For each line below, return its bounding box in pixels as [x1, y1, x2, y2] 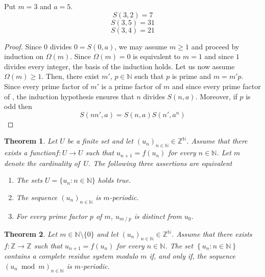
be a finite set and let [67, 135, 133, 146]
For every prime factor [16, 210, 87, 221]
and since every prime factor [172, 80, 261, 91]
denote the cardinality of [4, 157, 80, 168]
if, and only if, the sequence [149, 251, 236, 261]
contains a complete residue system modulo [4, 251, 138, 261]
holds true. [98, 175, 131, 185]
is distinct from [134, 210, 182, 221]
